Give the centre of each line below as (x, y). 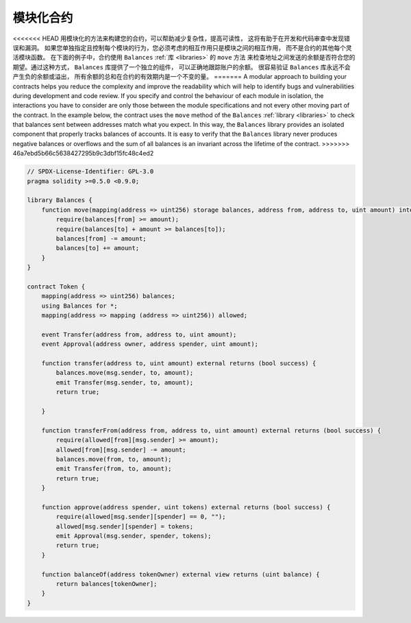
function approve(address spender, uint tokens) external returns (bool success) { (186, 507)
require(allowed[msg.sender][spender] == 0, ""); (141, 517)
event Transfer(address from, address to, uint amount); (139, 334)
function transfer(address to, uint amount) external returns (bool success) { (179, 364)
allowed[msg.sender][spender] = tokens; (125, 526)
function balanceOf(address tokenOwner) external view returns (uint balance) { (180, 574)
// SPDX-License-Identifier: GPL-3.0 (90, 172)
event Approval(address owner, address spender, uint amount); (150, 344)
